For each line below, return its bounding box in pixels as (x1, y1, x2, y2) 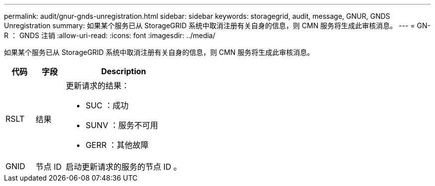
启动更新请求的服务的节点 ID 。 (66, 162, 182, 172)
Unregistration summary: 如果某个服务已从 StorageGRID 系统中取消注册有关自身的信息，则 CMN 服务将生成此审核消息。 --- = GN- (4, 21, 431, 30)
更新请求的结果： (66, 81, 130, 91)
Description (101, 66, 146, 76)
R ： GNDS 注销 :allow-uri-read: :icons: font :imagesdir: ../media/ (4, 31, 216, 40)
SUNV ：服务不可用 (85, 120, 158, 130)
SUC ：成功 (85, 100, 129, 110)
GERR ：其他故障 (85, 140, 149, 150)
